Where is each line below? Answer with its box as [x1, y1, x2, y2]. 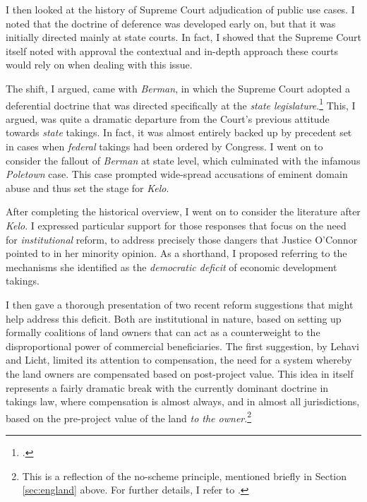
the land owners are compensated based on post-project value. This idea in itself [6, 366, 354, 381]
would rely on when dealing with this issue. [6, 57, 193, 72]
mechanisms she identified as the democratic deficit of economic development [6, 259, 337, 274]
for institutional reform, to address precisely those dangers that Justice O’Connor [6, 232, 358, 246]
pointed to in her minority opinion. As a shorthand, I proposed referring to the [6, 246, 347, 261]
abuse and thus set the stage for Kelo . [6, 180, 169, 195]
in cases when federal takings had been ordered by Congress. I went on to [6, 139, 323, 153]
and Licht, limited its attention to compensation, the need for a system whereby [6, 352, 352, 367]
